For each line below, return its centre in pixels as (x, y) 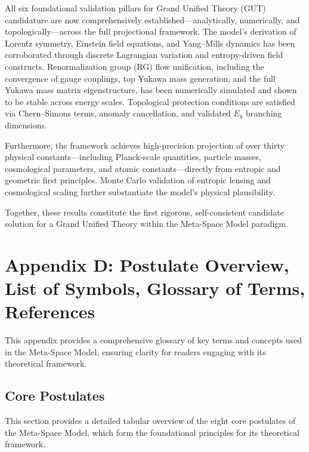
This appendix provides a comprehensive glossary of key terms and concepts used (154, 340)
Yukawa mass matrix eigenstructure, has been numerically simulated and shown (151, 90)
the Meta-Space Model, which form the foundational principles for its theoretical (152, 432)
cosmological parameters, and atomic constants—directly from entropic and (143, 168)
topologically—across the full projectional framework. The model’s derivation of (151, 31)
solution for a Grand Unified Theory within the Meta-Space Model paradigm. (146, 224)
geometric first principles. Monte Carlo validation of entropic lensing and (138, 180)
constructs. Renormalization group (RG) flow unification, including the (135, 66)
